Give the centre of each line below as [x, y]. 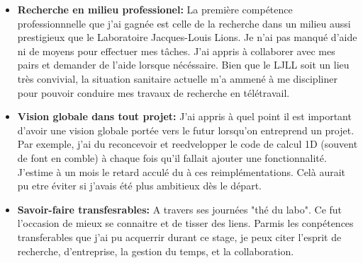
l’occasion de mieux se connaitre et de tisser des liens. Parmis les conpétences [185, 223]
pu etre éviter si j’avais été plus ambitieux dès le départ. [139, 186]
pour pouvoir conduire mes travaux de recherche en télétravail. [153, 92]
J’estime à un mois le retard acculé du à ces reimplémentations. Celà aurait [181, 171]
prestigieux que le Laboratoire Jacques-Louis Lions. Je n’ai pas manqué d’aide [187, 37]
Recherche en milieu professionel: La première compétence [155, 9]
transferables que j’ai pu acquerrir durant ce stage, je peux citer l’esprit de [179, 236]
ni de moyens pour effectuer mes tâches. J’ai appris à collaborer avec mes [176, 51]
